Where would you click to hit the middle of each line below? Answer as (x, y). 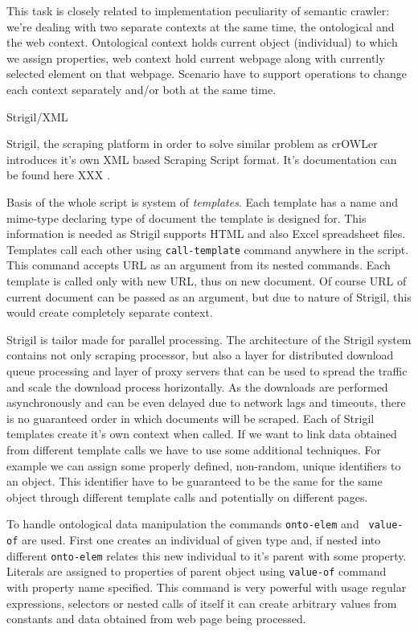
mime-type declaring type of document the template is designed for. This (186, 218)
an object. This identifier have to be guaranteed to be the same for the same (195, 481)
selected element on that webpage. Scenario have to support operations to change (207, 74)
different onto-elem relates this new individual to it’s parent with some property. (207, 555)
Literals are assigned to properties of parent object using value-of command (197, 571)
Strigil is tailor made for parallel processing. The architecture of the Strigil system (209, 339)
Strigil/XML (37, 116)
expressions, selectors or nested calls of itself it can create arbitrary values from (202, 603)
